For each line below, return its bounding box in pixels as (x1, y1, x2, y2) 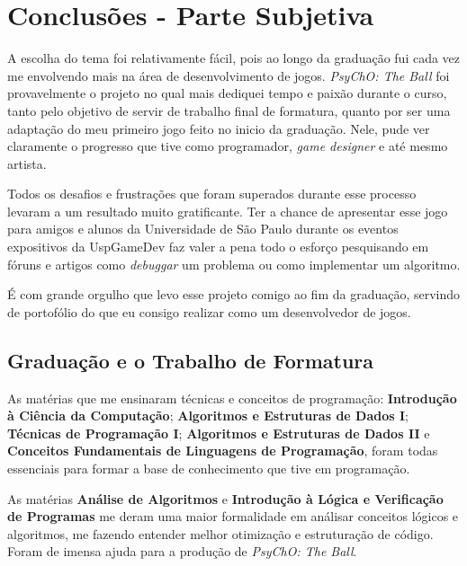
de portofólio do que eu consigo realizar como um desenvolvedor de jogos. (7, 302, 411, 321)
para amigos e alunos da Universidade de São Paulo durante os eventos (7, 219, 399, 238)
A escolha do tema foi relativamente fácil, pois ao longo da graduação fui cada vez (7, 49, 461, 67)
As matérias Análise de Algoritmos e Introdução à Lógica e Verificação (7, 489, 444, 508)
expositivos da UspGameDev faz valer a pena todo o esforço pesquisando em (7, 237, 429, 256)
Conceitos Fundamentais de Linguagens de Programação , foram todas (7, 441, 438, 460)
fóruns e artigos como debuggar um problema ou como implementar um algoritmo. (7, 254, 461, 273)
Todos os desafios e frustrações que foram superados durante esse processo (7, 184, 417, 203)
